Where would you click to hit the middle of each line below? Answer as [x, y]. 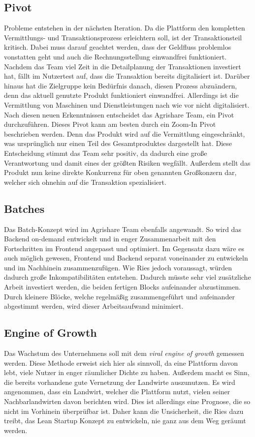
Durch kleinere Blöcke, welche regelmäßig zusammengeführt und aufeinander [119, 296]
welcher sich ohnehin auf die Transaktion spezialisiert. [85, 182]
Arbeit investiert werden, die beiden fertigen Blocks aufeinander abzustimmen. [122, 287]
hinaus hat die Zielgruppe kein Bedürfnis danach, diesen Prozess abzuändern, [121, 85]
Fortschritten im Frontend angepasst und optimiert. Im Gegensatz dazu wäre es [124, 248]
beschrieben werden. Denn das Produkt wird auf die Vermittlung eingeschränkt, [125, 133]
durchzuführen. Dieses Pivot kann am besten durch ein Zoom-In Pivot [110, 124]
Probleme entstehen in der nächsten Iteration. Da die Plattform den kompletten [125, 28]
